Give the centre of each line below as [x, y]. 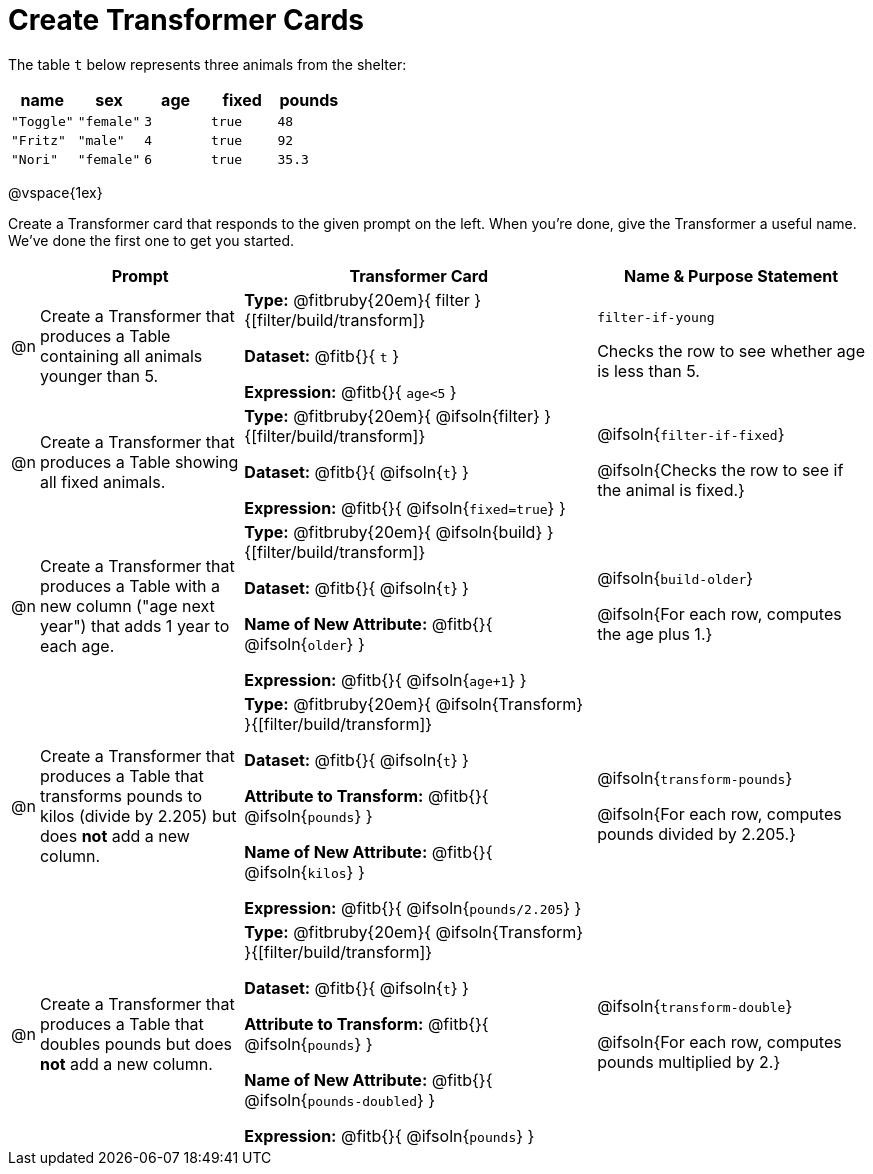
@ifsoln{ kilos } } [304, 871]
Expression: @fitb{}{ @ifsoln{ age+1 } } [385, 679]
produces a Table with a [130, 585]
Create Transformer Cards [186, 20]
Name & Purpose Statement [731, 275]
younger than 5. [99, 375]
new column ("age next [127, 605]
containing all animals [121, 355]
